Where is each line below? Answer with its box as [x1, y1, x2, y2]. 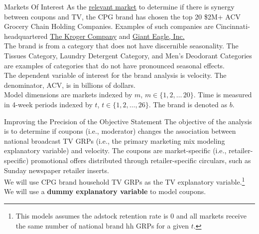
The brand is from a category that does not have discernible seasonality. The [4, 40, 239, 51]
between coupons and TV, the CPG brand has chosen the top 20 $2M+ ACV [4, 11, 241, 21]
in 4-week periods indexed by [4, 99, 93, 109]
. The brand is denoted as [148, 99, 228, 109]
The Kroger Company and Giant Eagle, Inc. [50, 30, 185, 41]
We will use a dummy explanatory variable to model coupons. [4, 186, 206, 197]
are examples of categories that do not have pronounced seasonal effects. [4, 60, 225, 70]
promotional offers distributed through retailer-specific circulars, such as [31, 155, 251, 165]
